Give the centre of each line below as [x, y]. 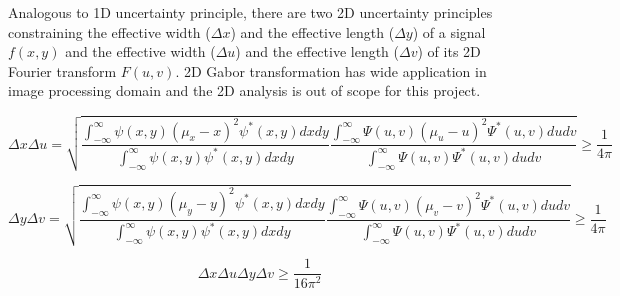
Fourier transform [62, 70]
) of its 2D [449, 51]
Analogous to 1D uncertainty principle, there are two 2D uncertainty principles [250, 12]
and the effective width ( [140, 51]
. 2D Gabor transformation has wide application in [331, 70]
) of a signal [449, 31]
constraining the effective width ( [109, 31]
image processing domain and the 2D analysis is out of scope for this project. [244, 90]
